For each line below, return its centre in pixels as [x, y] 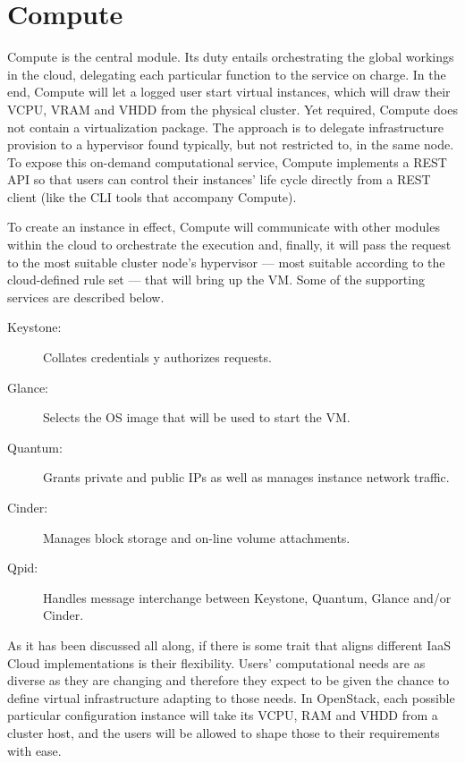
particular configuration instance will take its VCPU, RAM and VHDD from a [223, 715]
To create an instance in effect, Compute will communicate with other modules [224, 227]
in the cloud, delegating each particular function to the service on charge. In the [227, 74]
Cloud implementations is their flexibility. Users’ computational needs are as [216, 662]
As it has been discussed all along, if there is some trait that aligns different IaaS [229, 644]
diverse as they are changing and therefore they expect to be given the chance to [228, 680]
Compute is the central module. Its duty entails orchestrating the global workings [231, 57]
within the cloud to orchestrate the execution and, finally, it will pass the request [229, 245]
